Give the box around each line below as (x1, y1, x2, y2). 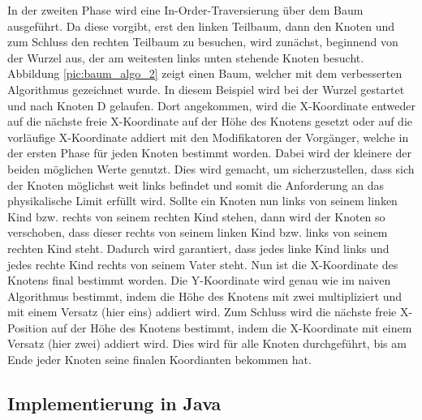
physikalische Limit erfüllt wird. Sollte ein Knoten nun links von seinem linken (7, 192, 398, 209)
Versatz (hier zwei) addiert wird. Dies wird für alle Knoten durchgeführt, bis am (7, 335, 407, 352)
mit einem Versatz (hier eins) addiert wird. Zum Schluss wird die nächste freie (7, 303, 397, 320)
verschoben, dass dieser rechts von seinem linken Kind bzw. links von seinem (7, 224, 388, 241)
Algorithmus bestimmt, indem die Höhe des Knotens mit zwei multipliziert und (7, 287, 403, 304)
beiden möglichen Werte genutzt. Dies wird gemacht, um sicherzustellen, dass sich (7, 160, 415, 177)
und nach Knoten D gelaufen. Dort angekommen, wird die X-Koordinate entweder (7, 96, 416, 114)
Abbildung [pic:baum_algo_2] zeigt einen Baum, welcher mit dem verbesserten (7, 65, 403, 82)
